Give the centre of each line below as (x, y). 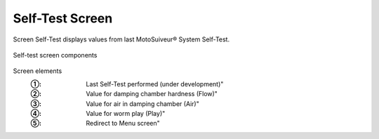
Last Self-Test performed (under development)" (155, 84)
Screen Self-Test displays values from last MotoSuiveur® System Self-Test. (121, 39)
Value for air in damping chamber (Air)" (142, 104)
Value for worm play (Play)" (126, 113)
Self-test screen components (55, 55)
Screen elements (38, 71)
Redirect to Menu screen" (123, 124)
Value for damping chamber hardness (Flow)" (152, 94)
